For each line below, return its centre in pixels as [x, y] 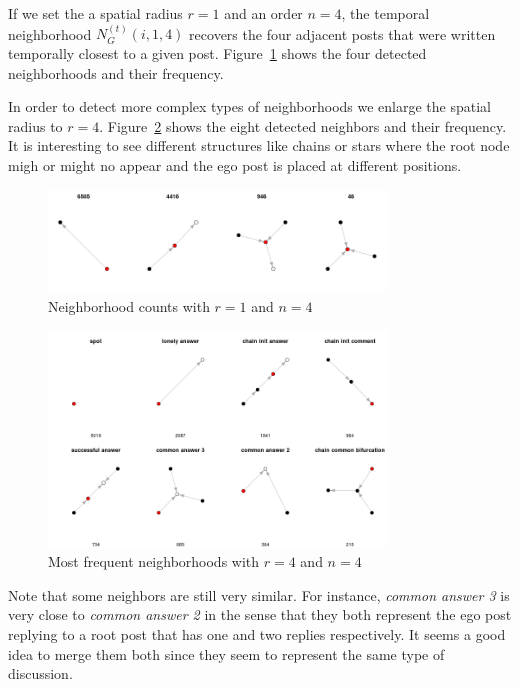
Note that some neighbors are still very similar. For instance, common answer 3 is [259, 594]
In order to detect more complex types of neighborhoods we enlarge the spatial [250, 106]
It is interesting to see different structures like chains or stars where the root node [259, 145]
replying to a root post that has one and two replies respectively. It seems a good [257, 633]
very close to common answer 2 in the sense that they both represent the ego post [260, 614]
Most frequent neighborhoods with [154, 561]
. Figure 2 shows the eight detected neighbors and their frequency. [303, 125]
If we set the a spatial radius [95, 13]
